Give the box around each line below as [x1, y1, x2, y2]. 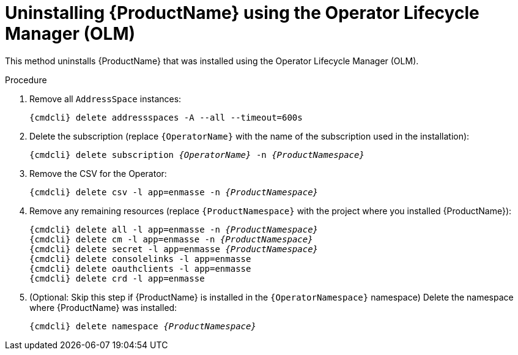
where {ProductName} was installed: [29, 302, 177, 313]
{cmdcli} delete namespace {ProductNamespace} [29, 321, 256, 331]
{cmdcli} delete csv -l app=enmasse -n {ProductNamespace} [29, 187, 319, 197]
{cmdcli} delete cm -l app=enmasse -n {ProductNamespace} [29, 234, 313, 244]
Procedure [5, 74, 47, 85]
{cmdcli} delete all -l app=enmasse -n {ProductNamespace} [29, 224, 319, 234]
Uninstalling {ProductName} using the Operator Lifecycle [5, 2, 479, 23]
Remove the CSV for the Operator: [29, 168, 167, 179]
